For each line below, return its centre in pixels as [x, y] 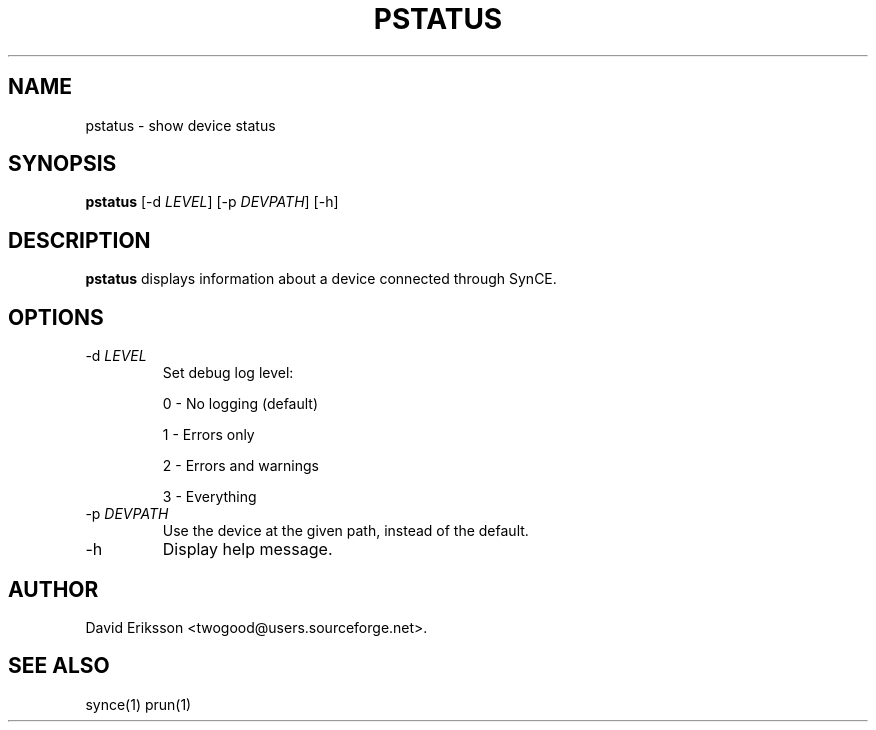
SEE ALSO [59, 666]
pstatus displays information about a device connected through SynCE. [321, 279]
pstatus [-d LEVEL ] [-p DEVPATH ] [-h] [212, 202]
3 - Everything [209, 497]
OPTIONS [56, 317]
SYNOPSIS [62, 164]
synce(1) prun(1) [138, 704]
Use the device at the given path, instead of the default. [345, 531]
